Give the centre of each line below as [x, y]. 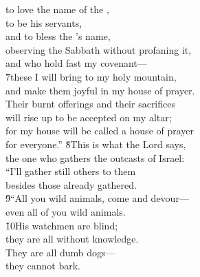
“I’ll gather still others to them [71, 171]
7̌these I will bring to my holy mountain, [91, 76]
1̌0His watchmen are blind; [62, 225]
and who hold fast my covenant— [76, 63]
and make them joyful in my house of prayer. [100, 90]
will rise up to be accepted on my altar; [89, 117]
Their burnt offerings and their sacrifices [90, 104]
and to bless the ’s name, [58, 36]
